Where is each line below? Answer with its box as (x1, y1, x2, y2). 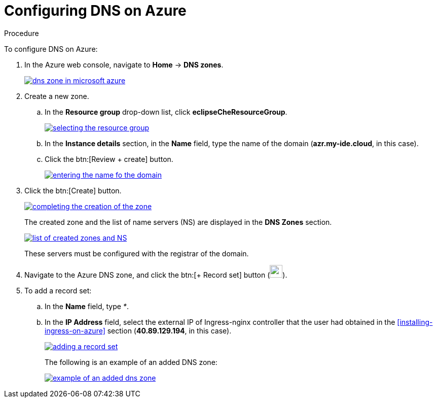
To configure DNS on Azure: (4, 44, 98, 53)
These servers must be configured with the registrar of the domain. (24, 249, 249, 258)
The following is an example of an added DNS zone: (45, 357, 217, 366)
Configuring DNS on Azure (4, 2, 187, 19)
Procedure (4, 28, 39, 38)
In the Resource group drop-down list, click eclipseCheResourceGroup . (45, 107, 287, 116)
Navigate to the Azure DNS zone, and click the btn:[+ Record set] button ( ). (24, 270, 287, 279)
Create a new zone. (24, 91, 89, 100)
